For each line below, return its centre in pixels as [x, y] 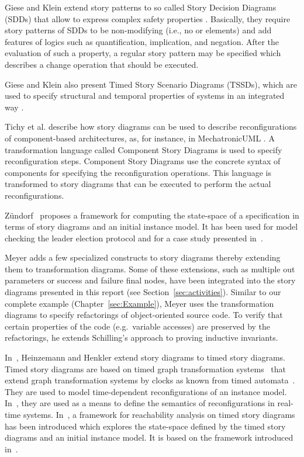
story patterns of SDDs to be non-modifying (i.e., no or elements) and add [138, 30]
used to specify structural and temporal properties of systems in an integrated [145, 96]
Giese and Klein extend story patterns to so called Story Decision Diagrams [141, 7]
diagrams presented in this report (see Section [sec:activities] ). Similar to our [143, 292]
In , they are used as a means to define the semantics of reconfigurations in [140, 403]
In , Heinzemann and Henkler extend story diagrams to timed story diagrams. [145, 357]
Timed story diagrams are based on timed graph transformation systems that [146, 368]
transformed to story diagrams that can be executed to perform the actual [138, 184]
